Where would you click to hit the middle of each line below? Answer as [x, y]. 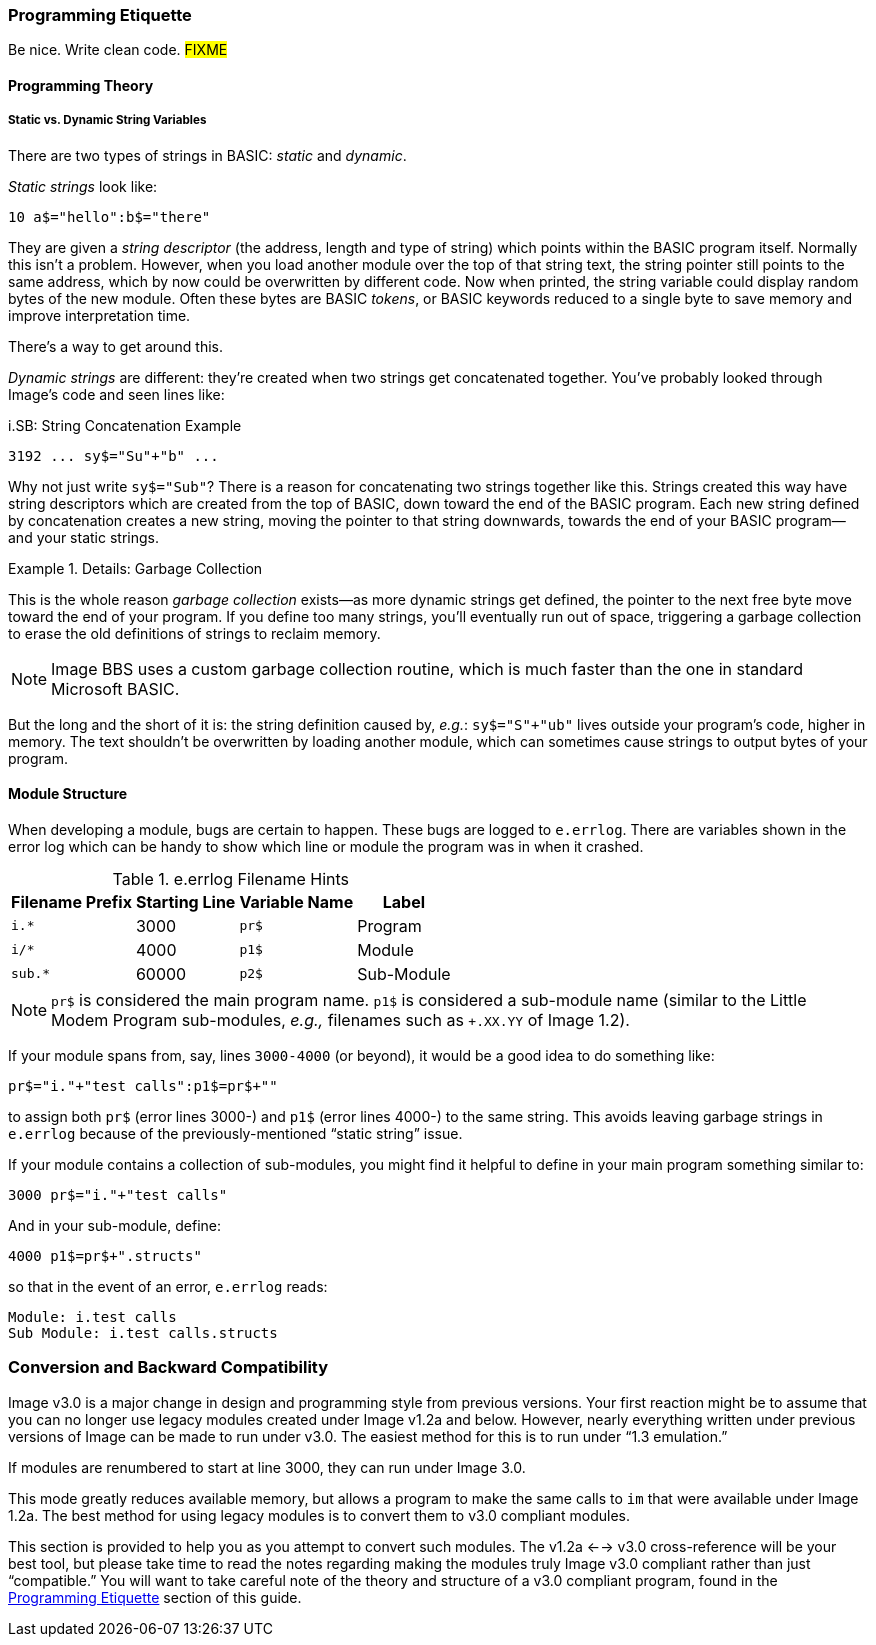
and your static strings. [83, 537]
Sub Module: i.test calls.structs [143, 1332]
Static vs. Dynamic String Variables [107, 120]
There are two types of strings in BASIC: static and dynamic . [207, 155]
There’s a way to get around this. [116, 346]
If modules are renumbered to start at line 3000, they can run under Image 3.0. [267, 1467]
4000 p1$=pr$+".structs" [105, 1255]
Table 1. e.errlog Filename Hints [231, 878]
